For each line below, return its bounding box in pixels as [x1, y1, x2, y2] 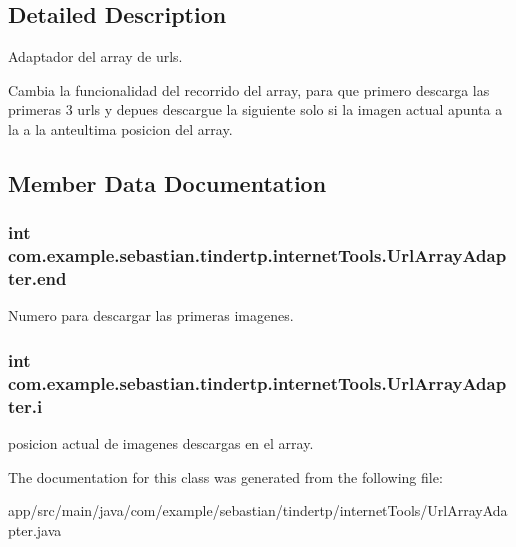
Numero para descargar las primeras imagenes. [8, 305, 294, 326]
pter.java [8, 519, 62, 540]
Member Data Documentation [8, 167, 327, 198]
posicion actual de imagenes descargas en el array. [8, 433, 314, 454]
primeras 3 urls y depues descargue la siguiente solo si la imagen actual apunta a [8, 99, 503, 120]
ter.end [8, 266, 67, 291]
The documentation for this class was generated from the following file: [8, 466, 443, 487]
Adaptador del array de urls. [8, 46, 183, 67]
